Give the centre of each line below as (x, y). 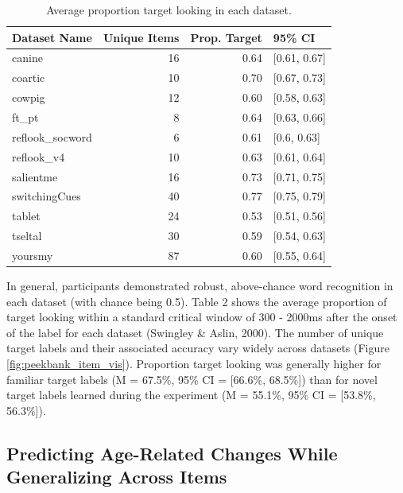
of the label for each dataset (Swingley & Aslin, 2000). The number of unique (195, 332)
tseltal (27, 236)
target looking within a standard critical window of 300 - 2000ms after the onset (202, 317)
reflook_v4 (39, 156)
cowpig (29, 97)
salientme (35, 176)
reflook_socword (52, 136)
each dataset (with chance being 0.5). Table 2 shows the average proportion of (197, 301)
